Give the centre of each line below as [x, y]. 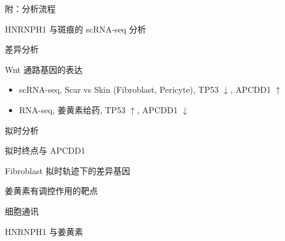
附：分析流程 [30, 8]
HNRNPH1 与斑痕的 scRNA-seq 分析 [75, 29]
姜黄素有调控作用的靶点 [51, 191]
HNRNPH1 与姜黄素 [44, 231]
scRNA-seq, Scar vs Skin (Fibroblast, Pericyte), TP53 [119, 89]
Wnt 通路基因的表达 [44, 69]
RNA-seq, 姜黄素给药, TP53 [72, 109]
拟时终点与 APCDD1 [45, 150]
